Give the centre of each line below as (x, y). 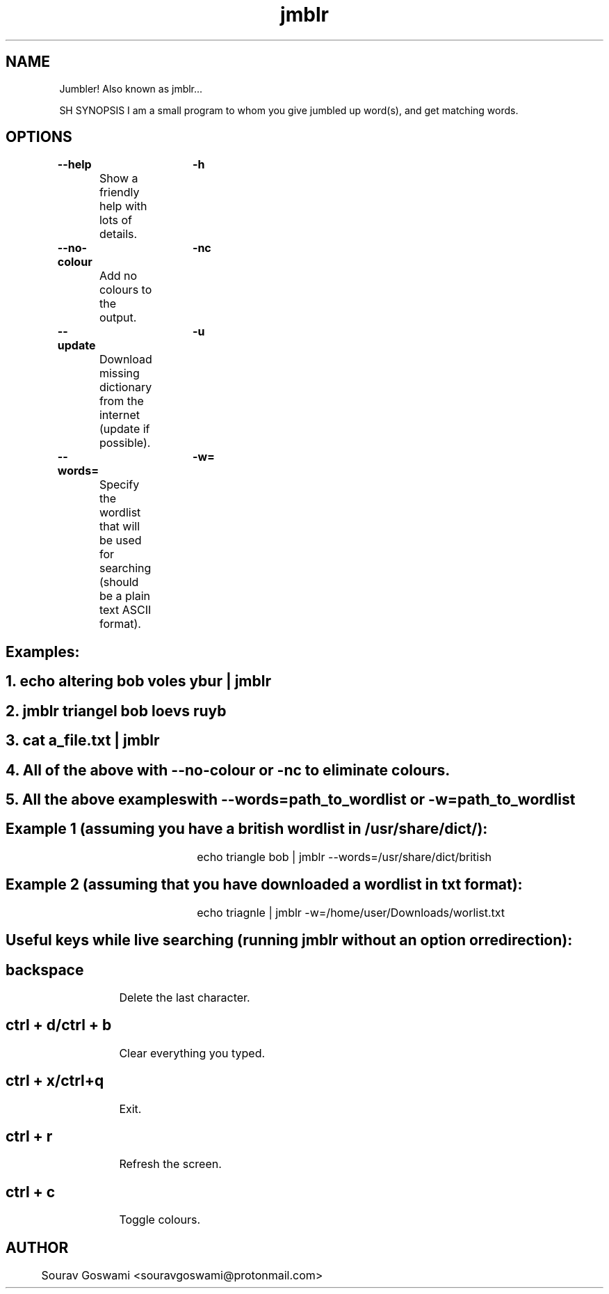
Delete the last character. (185, 997)
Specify (119, 485)
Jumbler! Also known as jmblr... (131, 88)
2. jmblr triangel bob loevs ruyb (116, 711)
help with (123, 206)
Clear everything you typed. (192, 1053)
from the (121, 401)
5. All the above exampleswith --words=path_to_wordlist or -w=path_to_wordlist (291, 799)
